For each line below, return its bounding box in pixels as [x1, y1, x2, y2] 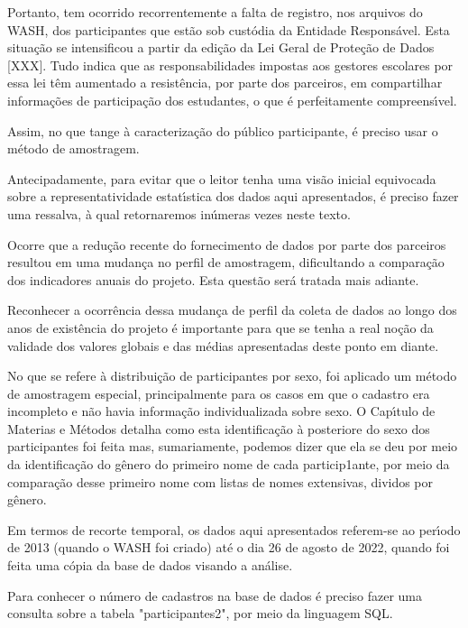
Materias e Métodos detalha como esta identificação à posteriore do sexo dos [7, 419, 430, 438]
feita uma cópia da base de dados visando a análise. [7, 556, 293, 575]
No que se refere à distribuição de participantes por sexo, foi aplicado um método [7, 366, 457, 385]
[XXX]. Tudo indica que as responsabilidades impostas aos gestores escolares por [7, 55, 454, 74]
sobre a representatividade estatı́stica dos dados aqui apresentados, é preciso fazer [7, 187, 459, 206]
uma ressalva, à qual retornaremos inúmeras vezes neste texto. [7, 204, 351, 223]
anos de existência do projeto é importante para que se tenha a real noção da [7, 318, 434, 337]
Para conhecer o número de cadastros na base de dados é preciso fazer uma [7, 586, 423, 605]
